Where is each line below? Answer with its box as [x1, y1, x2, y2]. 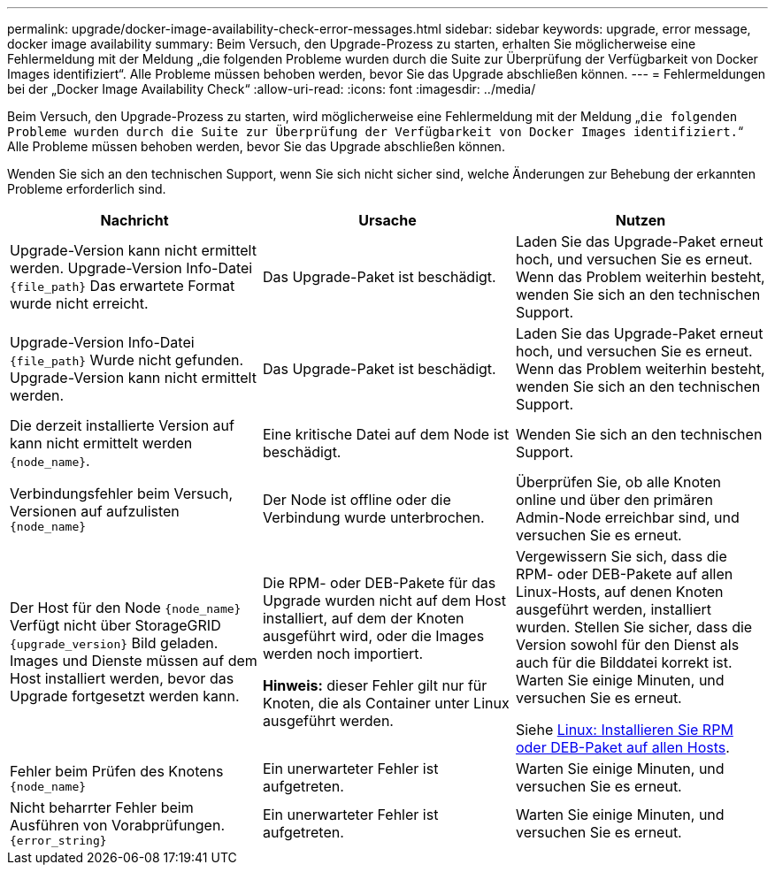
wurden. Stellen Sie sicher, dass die [515, 618, 753, 636]
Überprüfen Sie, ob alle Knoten [515, 473, 721, 491]
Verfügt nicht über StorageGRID [10, 616, 221, 634]
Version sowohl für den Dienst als [515, 636, 740, 654]
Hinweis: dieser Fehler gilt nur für [262, 677, 487, 694]
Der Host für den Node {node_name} [10, 599, 242, 616]
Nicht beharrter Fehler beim [10, 799, 194, 816]
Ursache [358, 211, 417, 229]
